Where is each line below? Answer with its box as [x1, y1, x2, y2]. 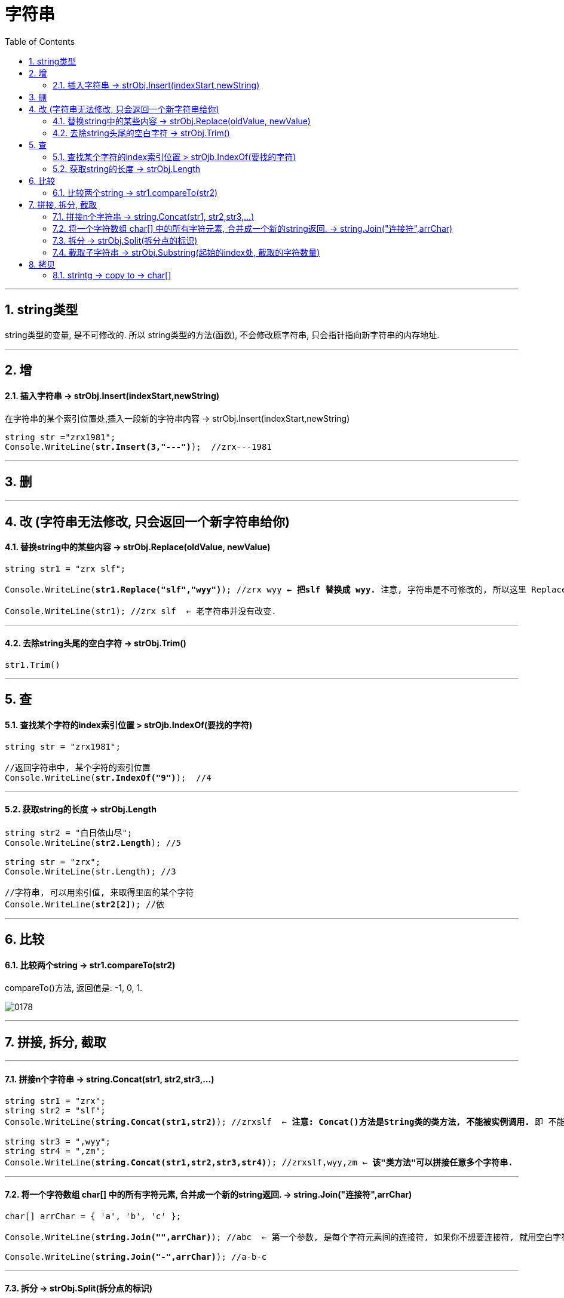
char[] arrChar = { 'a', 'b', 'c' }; [5, 1211, 182, 1221]
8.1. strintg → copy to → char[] [53, 269, 171, 280]
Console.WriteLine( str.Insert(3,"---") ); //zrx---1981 [5, 442, 272, 452]
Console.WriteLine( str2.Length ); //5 [5, 837, 182, 848]
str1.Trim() [5, 659, 60, 670]
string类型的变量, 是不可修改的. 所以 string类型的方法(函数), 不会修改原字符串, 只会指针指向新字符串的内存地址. [5, 329, 440, 340]
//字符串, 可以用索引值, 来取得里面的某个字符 [5, 887, 194, 897]
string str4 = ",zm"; [5, 1146, 106, 1156]
